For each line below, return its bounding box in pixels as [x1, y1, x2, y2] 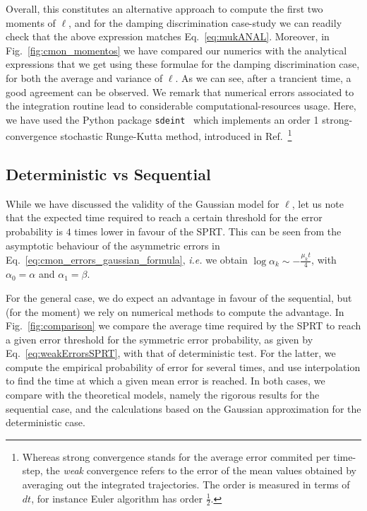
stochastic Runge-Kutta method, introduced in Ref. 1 [60, 127, 292, 143]
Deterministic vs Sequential [6, 163, 211, 185]
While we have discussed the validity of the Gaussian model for [6, 196, 279, 211]
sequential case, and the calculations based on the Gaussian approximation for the [6, 401, 361, 416]
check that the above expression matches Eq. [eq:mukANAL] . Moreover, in [6, 29, 330, 44]
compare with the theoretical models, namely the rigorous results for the [6, 387, 320, 402]
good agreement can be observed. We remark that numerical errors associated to [6, 84, 354, 99]
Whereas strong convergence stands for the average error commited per [22, 449, 330, 464]
